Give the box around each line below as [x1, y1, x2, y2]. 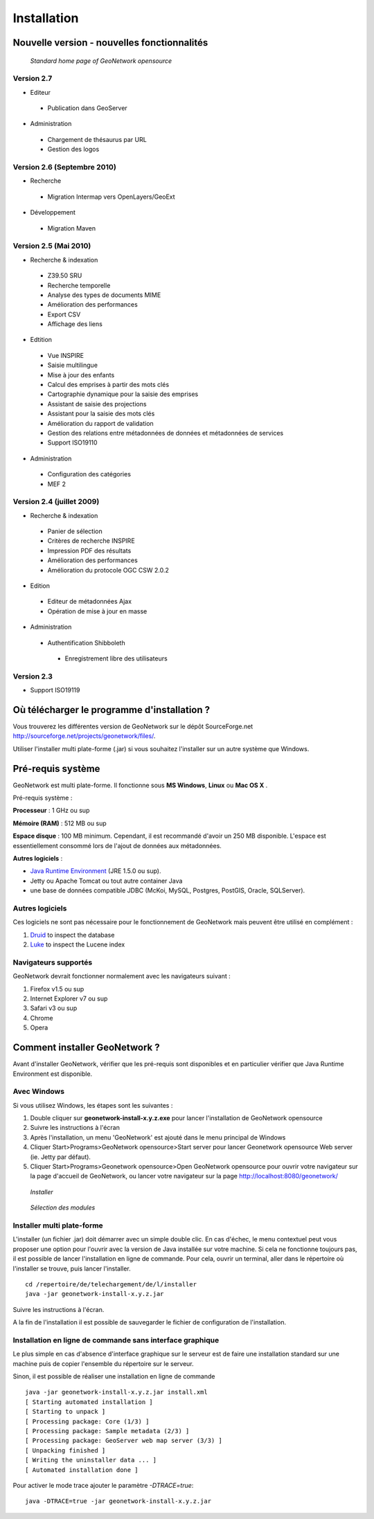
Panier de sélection [47, 527, 103, 536]
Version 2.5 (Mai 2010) [12, 241, 91, 251]
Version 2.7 [12, 73, 53, 83]
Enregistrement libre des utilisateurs [64, 654, 168, 663]
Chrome [30, 1014, 53, 1022]
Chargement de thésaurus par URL [47, 135, 147, 143]
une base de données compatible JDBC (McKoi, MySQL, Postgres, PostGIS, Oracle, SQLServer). [30, 886, 305, 895]
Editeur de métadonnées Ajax [47, 597, 132, 606]
